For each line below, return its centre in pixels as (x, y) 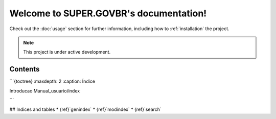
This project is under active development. (67, 52)
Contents (25, 69)
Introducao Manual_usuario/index (45, 91)
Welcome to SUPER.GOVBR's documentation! (108, 13)
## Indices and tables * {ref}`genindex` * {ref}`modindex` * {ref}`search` (86, 109)
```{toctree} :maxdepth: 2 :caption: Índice (52, 81)
